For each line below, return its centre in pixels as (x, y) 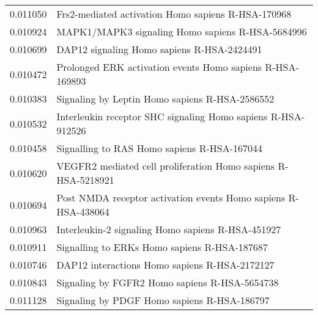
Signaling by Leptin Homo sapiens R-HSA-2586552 (165, 99)
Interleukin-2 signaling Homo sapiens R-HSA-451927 (169, 229)
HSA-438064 (83, 212)
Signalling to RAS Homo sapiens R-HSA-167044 (160, 148)
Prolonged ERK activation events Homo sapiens (159, 67)
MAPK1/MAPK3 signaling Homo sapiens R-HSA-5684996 (182, 31)
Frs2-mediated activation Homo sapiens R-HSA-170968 (174, 14)
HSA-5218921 (85, 180)
